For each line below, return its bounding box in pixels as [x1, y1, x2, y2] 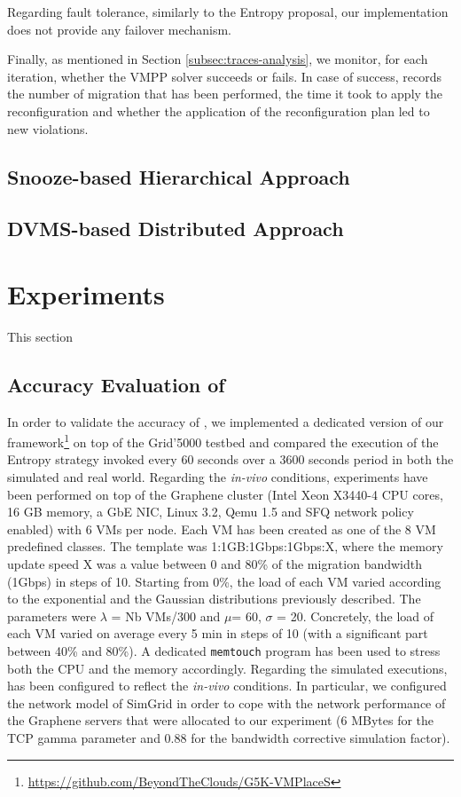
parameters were [7, 606, 97, 625]
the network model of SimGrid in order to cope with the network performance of [7, 693, 446, 712]
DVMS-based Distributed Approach [7, 215, 344, 242]
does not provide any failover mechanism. [7, 20, 232, 38]
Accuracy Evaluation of [7, 370, 225, 398]
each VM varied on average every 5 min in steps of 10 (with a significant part [7, 624, 428, 643]
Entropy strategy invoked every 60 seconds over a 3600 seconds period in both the [7, 450, 454, 469]
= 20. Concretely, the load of [277, 606, 434, 625]
